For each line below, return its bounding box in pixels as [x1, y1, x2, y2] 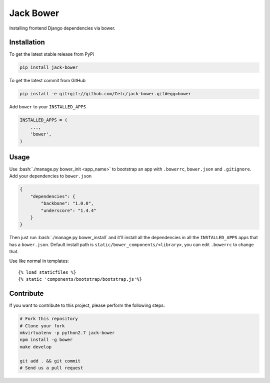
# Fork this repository [19, 316, 78, 322]
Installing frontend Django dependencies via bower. [9, 25, 115, 31]
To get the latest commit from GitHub [9, 78, 86, 84]
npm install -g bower [19, 337, 73, 343]
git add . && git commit [19, 358, 81, 363]
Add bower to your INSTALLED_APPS [9, 104, 86, 110]
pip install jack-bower [19, 65, 78, 70]
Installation [9, 38, 45, 47]
